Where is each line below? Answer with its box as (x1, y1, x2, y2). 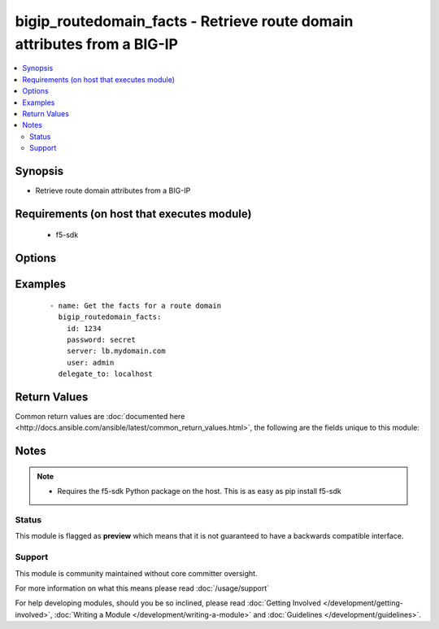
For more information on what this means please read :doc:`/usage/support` (15, 583, 270, 593)
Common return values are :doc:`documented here (15, 412, 185, 422)
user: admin (66, 358, 115, 367)
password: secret (66, 334, 136, 344)
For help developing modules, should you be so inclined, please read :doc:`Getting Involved (15, 598, 321, 608)
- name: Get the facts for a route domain (50, 301, 222, 310)
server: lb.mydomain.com (66, 347, 166, 356)
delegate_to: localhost (58, 369, 154, 378)
